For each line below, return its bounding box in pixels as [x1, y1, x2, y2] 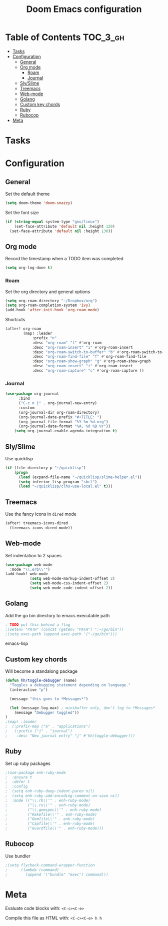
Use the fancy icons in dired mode [5, 511, 76, 517]
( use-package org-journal [5, 391, 59, 396]
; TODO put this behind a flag [5, 622, 70, 627]
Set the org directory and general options [5, 289, 90, 295]
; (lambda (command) [5, 867, 59, 872]
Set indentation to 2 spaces [5, 552, 62, 558]
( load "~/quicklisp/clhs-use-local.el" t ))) [18, 484, 113, 489]
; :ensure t [5, 774, 32, 780]
